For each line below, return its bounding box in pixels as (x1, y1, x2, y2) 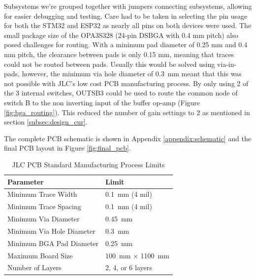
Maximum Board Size (7, 250, 73, 260)
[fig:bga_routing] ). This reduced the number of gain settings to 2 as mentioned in (4, 107, 250, 117)
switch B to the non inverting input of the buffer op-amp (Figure (4, 97, 200, 107)
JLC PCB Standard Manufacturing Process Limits (12, 159, 165, 169)
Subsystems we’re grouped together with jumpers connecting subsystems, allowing (4, 1, 252, 11)
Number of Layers (7, 262, 62, 273)
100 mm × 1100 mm (105, 250, 169, 260)
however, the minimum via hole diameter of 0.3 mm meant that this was (22, 68, 242, 79)
